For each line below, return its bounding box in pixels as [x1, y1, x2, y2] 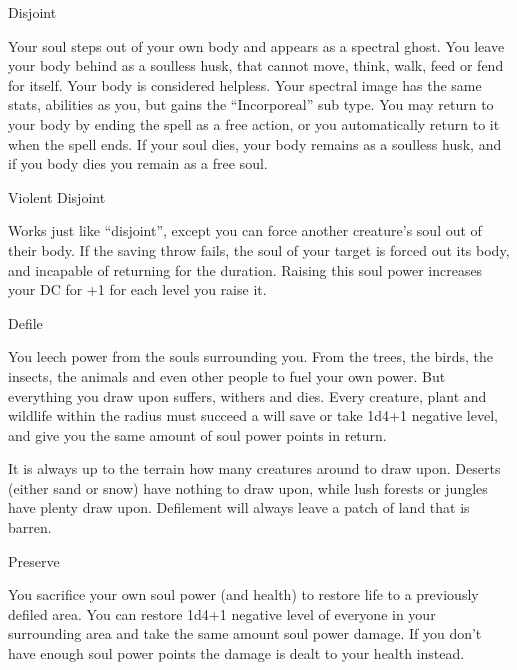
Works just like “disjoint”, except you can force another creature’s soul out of [8, 220, 482, 241]
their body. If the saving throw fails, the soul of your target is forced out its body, [8, 239, 510, 260]
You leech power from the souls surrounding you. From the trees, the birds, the [8, 346, 494, 367]
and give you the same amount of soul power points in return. [8, 424, 387, 445]
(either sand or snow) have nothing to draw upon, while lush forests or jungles [8, 477, 488, 498]
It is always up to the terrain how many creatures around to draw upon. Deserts [8, 458, 501, 479]
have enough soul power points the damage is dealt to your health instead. [8, 643, 465, 664]
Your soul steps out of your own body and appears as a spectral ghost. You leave [8, 35, 505, 56]
